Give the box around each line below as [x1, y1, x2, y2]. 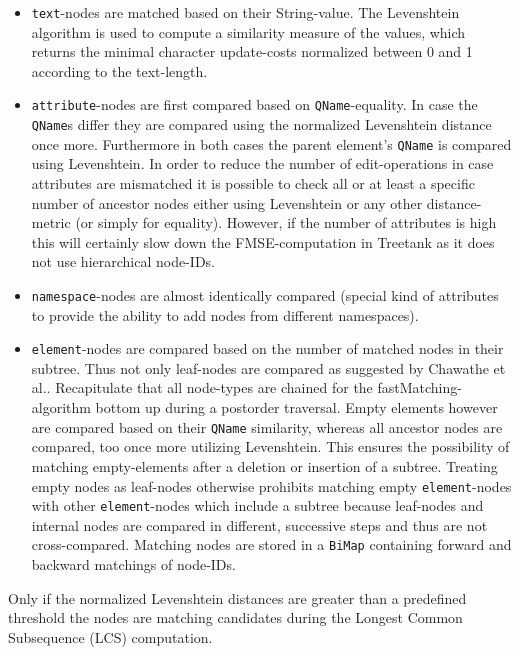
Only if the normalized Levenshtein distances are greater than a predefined [8, 587, 467, 608]
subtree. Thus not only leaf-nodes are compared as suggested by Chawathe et [31, 357, 506, 378]
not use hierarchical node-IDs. [31, 251, 216, 272]
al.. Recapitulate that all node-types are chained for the [31, 377, 373, 398]
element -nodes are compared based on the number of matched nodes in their [31, 338, 504, 359]
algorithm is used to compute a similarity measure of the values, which [31, 21, 466, 42]
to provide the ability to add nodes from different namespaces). [31, 304, 419, 325]
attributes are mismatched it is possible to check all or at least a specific [31, 173, 475, 193]
